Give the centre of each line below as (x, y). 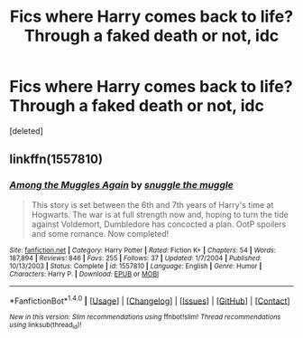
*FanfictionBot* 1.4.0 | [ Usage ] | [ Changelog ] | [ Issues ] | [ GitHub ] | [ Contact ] (150, 300)
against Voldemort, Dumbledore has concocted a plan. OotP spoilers (159, 224)
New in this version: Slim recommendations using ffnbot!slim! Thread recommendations (145, 317)
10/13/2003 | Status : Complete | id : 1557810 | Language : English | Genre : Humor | (136, 266)
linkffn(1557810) (56, 160)
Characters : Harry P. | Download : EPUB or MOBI (84, 274)
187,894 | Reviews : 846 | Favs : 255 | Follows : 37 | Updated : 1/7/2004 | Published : (136, 258)
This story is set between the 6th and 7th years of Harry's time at (152, 204)
